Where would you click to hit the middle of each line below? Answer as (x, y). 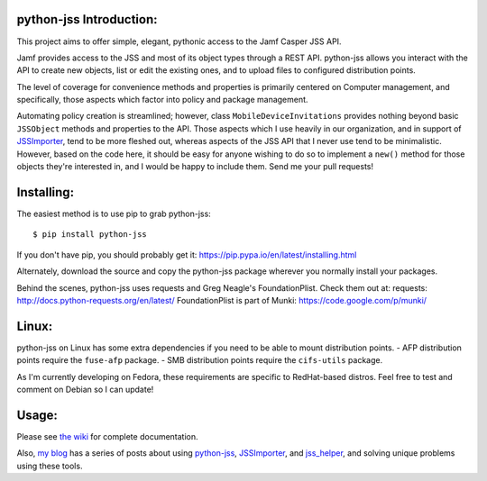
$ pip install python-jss (90, 235)
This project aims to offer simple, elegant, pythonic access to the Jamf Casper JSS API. (179, 41)
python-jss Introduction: (87, 19)
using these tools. (50, 466)
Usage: (37, 415)
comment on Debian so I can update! (85, 389)
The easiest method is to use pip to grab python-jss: (114, 213)
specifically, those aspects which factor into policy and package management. (162, 100)
